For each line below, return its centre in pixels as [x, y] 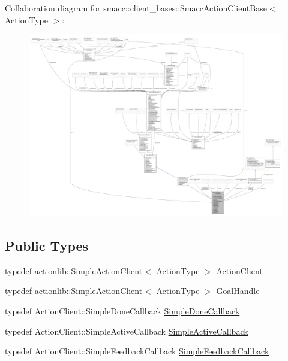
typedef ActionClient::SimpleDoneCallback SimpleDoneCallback [122, 310]
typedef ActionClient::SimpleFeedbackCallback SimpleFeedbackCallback [137, 351]
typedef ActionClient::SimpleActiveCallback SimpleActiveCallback [127, 331]
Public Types [47, 245]
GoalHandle [238, 291]
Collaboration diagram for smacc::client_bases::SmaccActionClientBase [136, 8]
